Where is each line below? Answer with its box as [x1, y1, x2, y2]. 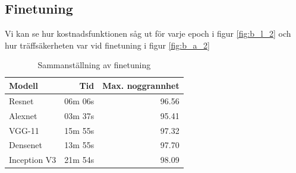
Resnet [9, 94, 34, 107]
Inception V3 [9, 153, 56, 166]
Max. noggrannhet [102, 79, 180, 91]
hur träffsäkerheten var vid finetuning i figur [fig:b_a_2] [5, 39, 210, 51]
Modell [9, 79, 39, 91]
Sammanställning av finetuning [37, 59, 151, 71]
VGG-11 [9, 124, 39, 136]
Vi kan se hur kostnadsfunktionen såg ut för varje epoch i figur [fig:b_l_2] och [5, 27, 291, 40]
